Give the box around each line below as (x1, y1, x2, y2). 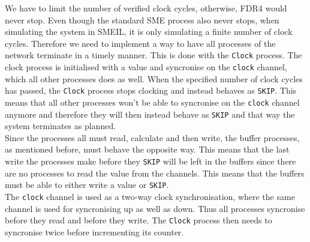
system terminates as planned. (5, 119, 116, 132)
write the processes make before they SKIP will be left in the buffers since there (5, 155, 296, 168)
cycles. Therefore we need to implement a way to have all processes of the (5, 37, 276, 49)
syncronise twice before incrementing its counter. (5, 225, 184, 238)
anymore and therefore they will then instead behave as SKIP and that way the (5, 107, 295, 120)
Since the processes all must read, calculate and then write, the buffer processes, (5, 131, 300, 144)
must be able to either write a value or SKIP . (5, 178, 169, 191)
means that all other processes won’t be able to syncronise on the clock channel (5, 95, 300, 108)
